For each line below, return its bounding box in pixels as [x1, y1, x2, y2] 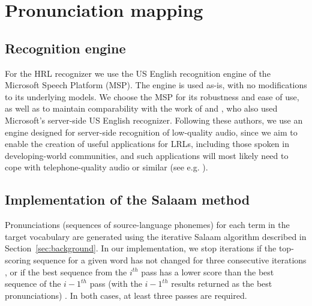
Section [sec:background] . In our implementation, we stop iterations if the [5, 242, 277, 254]
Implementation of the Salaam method [5, 190, 250, 209]
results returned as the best [171, 277, 272, 290]
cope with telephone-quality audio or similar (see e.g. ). [5, 161, 208, 173]
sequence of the [5, 277, 61, 290]
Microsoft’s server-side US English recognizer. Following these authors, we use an [5, 113, 303, 126]
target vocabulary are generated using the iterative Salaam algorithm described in [5, 230, 307, 242]
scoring [5, 253, 31, 266]
